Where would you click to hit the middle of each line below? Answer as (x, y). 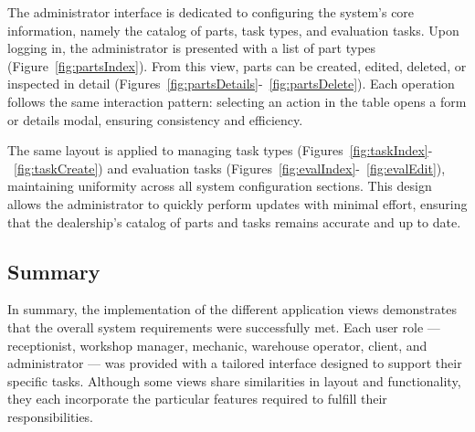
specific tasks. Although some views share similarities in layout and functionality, (234, 380)
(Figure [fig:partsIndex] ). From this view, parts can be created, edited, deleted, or (237, 65)
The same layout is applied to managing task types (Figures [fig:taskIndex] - (220, 150)
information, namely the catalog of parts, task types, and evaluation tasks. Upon (233, 30)
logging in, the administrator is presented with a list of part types (192, 48)
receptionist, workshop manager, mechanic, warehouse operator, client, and (217, 345)
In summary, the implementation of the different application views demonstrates (232, 309)
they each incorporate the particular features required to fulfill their (197, 399)
